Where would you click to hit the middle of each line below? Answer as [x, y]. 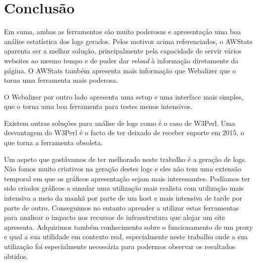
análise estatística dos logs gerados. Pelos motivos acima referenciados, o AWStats [128, 41]
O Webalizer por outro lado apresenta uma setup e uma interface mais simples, [124, 96]
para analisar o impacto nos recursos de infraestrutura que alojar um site [115, 217]
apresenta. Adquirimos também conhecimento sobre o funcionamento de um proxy [128, 227]
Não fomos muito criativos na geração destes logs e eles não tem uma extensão [123, 169]
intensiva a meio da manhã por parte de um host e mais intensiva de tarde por [123, 198]
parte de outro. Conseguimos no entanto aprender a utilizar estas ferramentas [122, 207]
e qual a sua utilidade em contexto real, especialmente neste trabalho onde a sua [126, 237]
